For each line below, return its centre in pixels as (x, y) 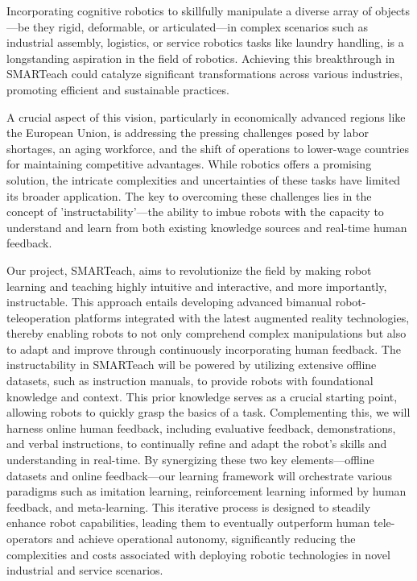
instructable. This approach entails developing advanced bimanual (169, 302)
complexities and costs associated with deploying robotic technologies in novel (198, 554)
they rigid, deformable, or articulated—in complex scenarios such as (200, 26)
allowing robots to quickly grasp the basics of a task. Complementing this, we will (208, 412)
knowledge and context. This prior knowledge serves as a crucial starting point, (202, 396)
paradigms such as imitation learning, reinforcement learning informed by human (206, 491)
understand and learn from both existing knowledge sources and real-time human (207, 227)
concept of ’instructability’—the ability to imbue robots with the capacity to (195, 212)
